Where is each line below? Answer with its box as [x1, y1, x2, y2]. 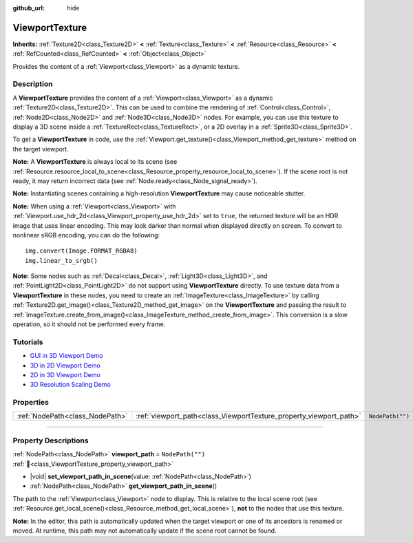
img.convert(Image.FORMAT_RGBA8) [25, 247, 138, 255]
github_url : [12, 4, 45, 12]
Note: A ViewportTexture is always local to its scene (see [12, 158, 178, 166]
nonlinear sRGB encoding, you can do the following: [12, 231, 160, 239]
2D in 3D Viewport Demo [30, 370, 101, 379]
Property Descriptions [12, 436, 89, 445]
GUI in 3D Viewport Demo [30, 352, 103, 360]
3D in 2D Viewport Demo [30, 361, 101, 370]
